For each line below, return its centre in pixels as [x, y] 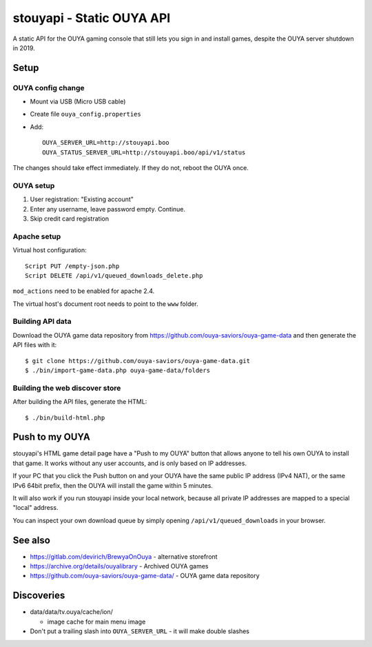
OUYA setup [34, 185]
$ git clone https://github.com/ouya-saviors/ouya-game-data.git [138, 361]
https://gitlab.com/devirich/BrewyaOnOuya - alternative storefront [124, 556]
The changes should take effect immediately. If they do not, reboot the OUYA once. [131, 168]
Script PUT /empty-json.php [72, 266]
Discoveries [39, 596]
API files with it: [35, 345]
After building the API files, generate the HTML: [80, 402]
